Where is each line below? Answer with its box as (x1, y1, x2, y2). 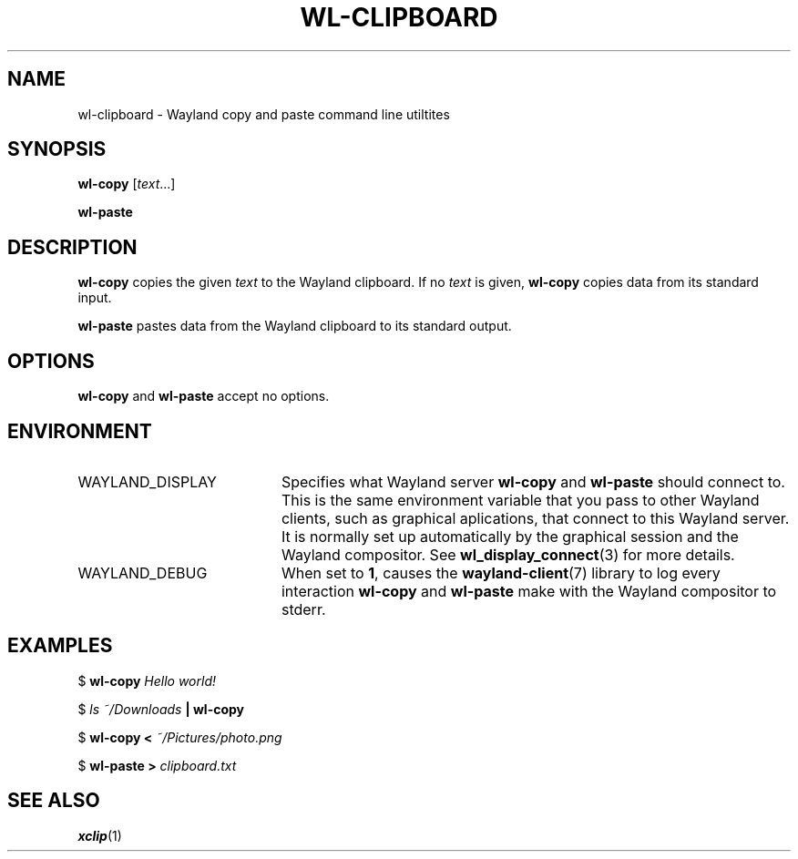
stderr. (281, 599, 326, 619)
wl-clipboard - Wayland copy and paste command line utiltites (77, 106, 450, 122)
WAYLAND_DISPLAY (77, 472, 217, 491)
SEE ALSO (7, 789, 100, 813)
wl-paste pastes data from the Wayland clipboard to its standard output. (77, 318, 512, 334)
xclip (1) (77, 827, 122, 844)
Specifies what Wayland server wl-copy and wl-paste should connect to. (281, 472, 785, 491)
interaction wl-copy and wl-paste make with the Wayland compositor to (281, 581, 777, 600)
